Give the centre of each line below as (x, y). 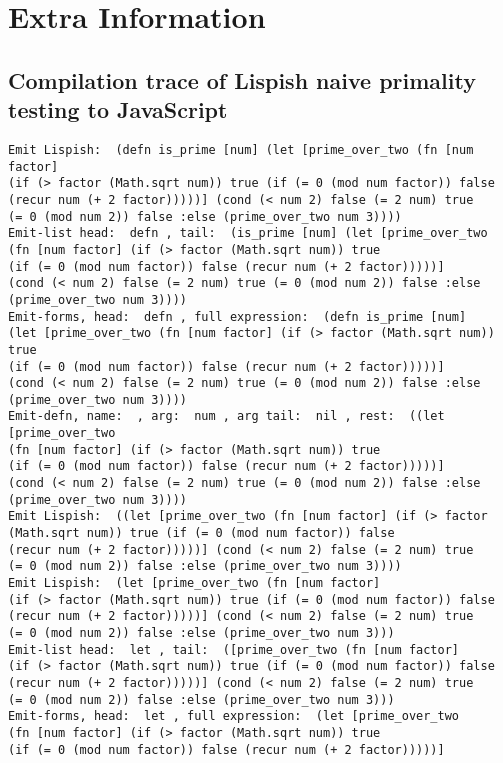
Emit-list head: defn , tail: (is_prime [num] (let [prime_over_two (248, 233)
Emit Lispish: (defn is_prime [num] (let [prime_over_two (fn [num (241, 149)
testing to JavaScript (118, 109)
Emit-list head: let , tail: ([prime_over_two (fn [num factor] (234, 649)
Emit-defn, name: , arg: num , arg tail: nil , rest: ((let (226, 416)
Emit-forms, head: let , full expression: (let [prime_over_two (234, 716)
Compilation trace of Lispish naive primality (242, 79)
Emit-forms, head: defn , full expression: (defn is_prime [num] (237, 316)
